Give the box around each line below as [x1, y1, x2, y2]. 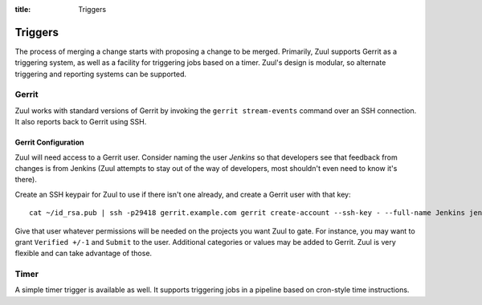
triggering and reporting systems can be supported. [14, 69, 186, 79]
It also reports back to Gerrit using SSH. [14, 117, 147, 127]
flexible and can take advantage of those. [14, 249, 153, 258]
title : [14, 5, 31, 14]
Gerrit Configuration [14, 137, 84, 148]
